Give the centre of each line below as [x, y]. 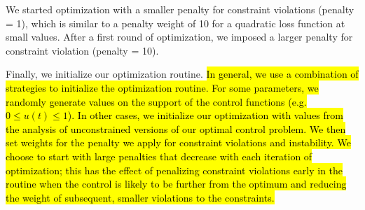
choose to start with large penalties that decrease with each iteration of [159, 156]
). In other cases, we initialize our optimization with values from [205, 115]
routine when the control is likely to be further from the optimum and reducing [176, 184]
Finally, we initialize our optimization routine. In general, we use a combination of [182, 74]
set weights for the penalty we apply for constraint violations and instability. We [178, 142]
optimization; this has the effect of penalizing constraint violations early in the [174, 170]
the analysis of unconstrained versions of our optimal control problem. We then [176, 128]
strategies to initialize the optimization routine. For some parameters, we [162, 87]
